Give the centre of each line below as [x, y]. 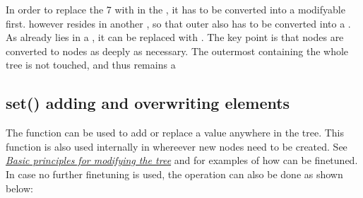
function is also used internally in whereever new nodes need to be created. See [177, 146]
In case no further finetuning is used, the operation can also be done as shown [174, 174]
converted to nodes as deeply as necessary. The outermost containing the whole [177, 51]
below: [19, 188]
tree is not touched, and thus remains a [91, 65]
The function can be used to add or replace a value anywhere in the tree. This [175, 133]
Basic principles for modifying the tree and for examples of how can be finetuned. [182, 160]
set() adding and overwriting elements [148, 103]
